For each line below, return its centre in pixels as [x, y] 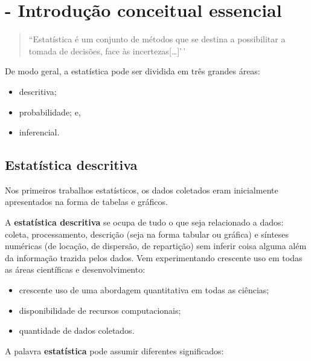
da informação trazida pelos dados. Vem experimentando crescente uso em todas [154, 257]
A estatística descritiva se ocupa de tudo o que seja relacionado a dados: [144, 222]
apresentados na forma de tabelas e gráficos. [86, 202]
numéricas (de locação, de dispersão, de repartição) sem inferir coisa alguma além [156, 246]
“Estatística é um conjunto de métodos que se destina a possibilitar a [157, 39]
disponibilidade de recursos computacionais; [100, 310]
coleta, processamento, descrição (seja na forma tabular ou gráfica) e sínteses [147, 234]
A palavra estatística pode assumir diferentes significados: [114, 350]
